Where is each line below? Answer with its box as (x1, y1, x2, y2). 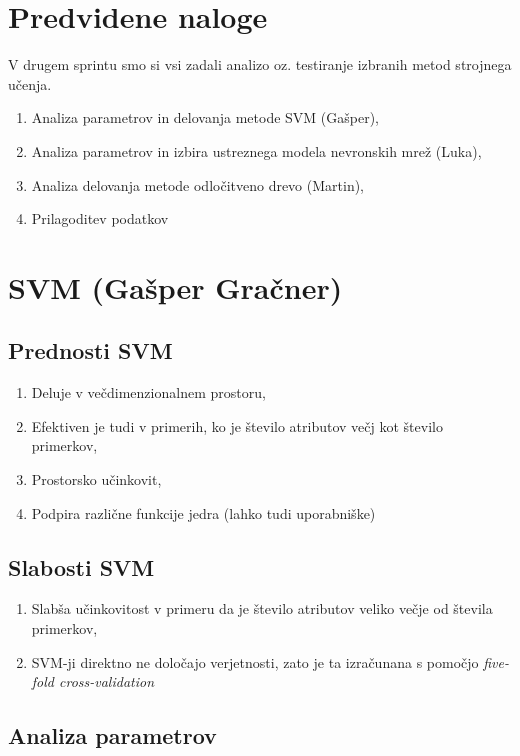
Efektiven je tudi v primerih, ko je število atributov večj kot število (31, 415, 443, 436)
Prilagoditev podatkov (31, 208, 169, 229)
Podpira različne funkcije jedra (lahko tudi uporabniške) (31, 502, 376, 523)
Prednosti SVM (8, 335, 173, 366)
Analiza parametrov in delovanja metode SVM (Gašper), (31, 107, 379, 128)
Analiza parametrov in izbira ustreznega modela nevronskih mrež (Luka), (31, 140, 482, 161)
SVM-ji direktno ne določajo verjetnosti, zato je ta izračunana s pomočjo (31, 651, 479, 672)
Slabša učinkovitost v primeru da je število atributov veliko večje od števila (31, 598, 493, 619)
